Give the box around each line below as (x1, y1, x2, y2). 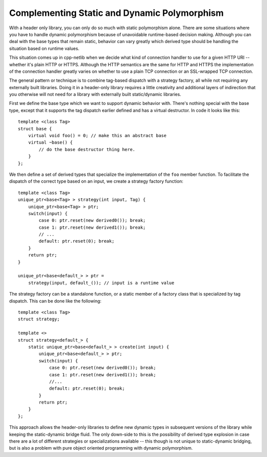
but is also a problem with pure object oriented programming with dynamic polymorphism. (9, 445, 193, 451)
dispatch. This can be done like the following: (9, 298, 101, 304)
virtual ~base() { (28, 140, 73, 146)
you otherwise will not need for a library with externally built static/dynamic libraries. (9, 92, 181, 98)
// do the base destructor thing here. (39, 147, 135, 152)
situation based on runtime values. (9, 45, 80, 51)
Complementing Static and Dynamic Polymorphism (9, 7, 224, 18)
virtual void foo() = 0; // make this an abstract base (28, 133, 167, 139)
